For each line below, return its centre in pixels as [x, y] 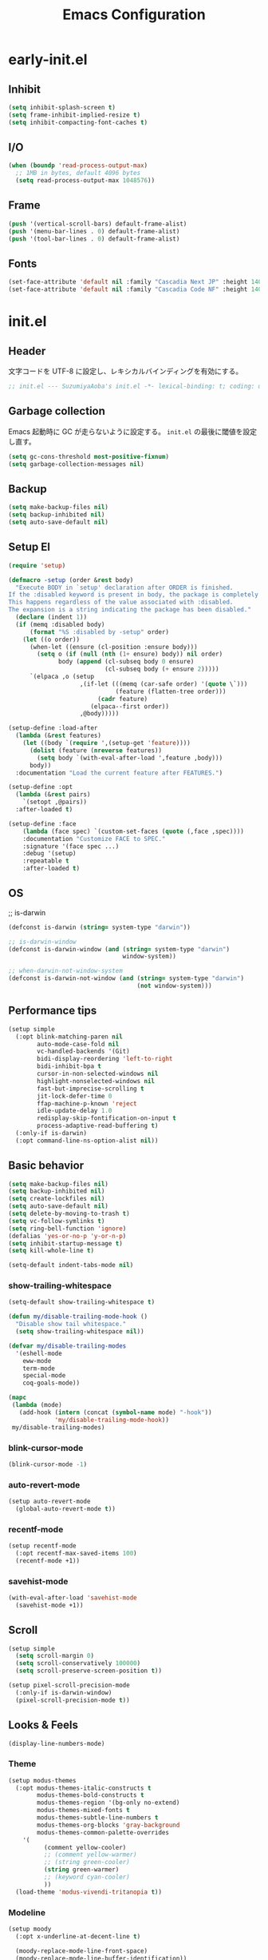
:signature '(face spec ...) [71, 846]
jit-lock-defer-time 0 [75, 1096]
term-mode [39, 1368]
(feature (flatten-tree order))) [171, 691]
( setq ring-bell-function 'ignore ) [67, 1229]
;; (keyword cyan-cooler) [87, 1877]
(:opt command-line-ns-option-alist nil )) [87, 1141]
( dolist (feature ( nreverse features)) [95, 750]
